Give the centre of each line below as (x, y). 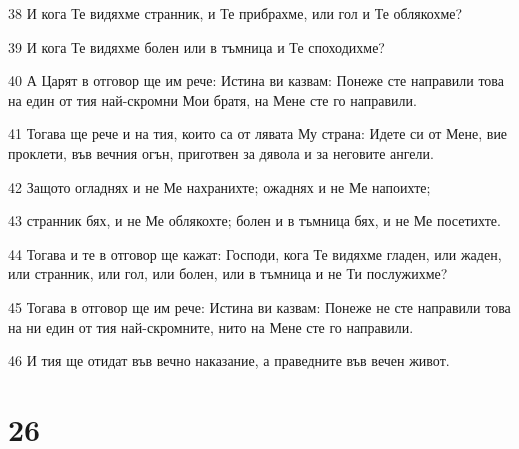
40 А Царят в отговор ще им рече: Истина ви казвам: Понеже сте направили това (256, 80)
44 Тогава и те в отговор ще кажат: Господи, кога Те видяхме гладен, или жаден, (255, 253)
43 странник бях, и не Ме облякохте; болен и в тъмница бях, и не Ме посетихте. (254, 220)
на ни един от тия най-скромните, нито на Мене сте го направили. (211, 326)
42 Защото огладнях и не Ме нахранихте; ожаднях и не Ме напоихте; (219, 186)
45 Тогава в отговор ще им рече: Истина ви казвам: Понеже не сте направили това (259, 306)
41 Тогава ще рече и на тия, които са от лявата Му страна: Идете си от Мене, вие (258, 133)
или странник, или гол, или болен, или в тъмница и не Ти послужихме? (228, 273)
